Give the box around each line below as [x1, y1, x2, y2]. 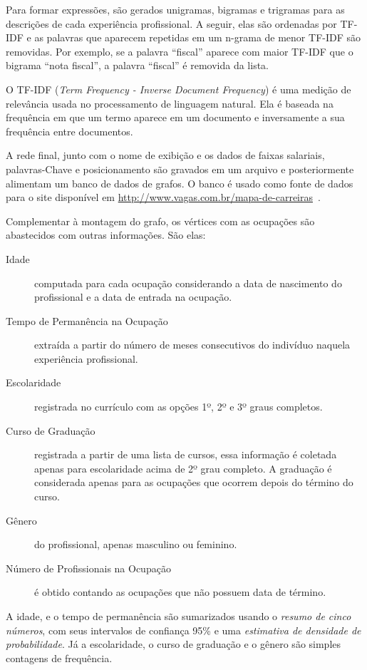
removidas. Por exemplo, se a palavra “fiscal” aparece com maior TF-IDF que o [6, 43, 353, 58]
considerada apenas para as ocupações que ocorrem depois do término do [34, 475, 353, 490]
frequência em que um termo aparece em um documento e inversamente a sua [6, 110, 345, 125]
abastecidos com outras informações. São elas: [6, 227, 206, 242]
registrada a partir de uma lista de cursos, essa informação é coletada [34, 447, 337, 462]
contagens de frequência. [6, 650, 113, 665]
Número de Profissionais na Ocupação [6, 560, 171, 575]
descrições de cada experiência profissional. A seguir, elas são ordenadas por [6, 16, 337, 31]
